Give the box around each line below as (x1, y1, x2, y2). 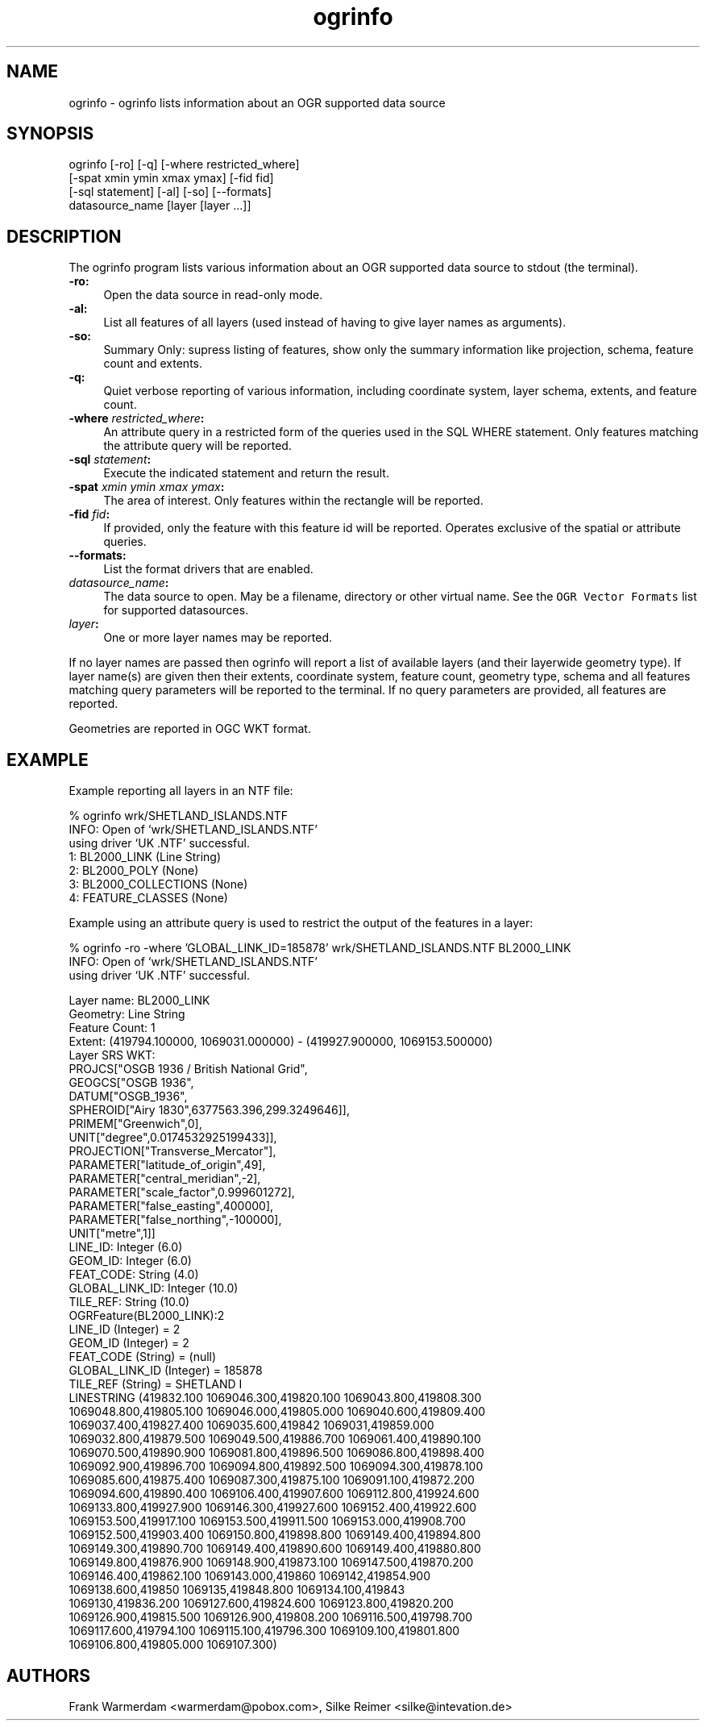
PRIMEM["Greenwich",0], (69, 1117, 202, 1131)
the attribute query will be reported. (103, 439, 292, 453)
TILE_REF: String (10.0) (69, 1295, 190, 1309)
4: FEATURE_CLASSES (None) (69, 891, 228, 905)
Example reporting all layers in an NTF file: (69, 784, 293, 798)
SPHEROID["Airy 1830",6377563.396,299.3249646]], (69, 1103, 350, 1117)
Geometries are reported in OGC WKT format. (69, 722, 311, 736)
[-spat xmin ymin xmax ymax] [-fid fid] (69, 171, 274, 185)
